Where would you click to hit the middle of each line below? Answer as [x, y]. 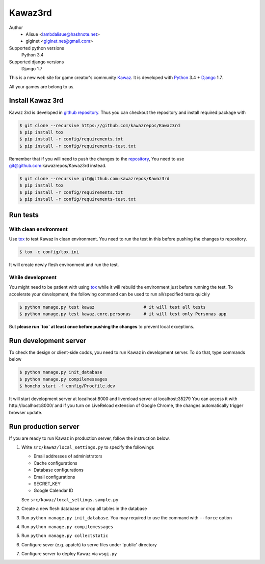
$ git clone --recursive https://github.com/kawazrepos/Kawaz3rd [100, 125]
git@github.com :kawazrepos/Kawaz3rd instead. [58, 166]
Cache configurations [55, 463]
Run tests [24, 215]
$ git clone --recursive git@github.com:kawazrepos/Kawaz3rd [94, 179]
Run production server [44, 426]
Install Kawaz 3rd [36, 101]
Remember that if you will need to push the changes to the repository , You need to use [96, 159]
